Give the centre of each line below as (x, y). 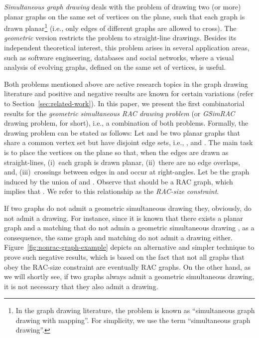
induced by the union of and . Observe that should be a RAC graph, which (119, 181)
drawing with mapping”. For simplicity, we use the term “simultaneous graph (133, 320)
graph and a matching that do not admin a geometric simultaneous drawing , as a (129, 228)
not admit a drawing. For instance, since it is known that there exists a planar (124, 218)
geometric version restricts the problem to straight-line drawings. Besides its (120, 38)
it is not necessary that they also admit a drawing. (81, 286)
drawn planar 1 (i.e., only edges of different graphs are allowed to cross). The (120, 27)
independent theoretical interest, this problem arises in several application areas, (127, 48)
